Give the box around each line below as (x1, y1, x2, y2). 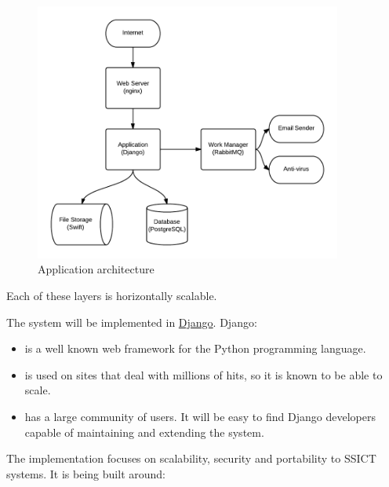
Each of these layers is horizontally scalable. (6, 287, 217, 304)
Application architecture (38, 261, 155, 277)
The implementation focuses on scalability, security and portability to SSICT (6, 450, 376, 467)
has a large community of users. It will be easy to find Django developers (24, 408, 376, 425)
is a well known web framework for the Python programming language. (24, 340, 366, 357)
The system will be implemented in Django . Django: (6, 313, 257, 330)
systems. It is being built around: (6, 465, 165, 482)
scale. (24, 382, 51, 398)
